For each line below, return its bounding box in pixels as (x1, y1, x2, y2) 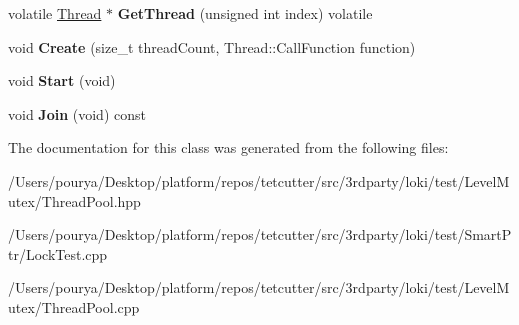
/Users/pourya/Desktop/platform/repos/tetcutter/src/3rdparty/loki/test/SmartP (8, 224, 512, 245)
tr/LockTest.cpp (8, 243, 108, 264)
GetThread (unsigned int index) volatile (117, 3, 373, 23)
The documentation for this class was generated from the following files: (8, 137, 449, 158)
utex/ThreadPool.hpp (8, 190, 141, 211)
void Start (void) (8, 70, 116, 91)
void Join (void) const (8, 103, 146, 124)
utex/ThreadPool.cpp (8, 296, 140, 317)
